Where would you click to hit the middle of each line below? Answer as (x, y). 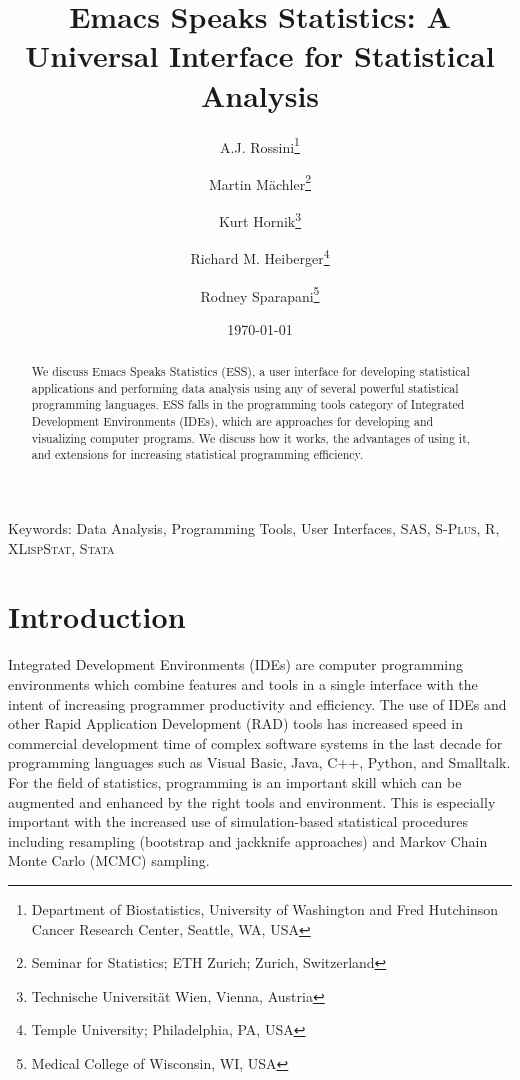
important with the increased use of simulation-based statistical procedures (238, 821)
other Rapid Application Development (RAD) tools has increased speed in (235, 723)
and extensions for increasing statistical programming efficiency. (197, 454)
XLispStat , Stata (61, 547)
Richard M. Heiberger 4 (260, 256)
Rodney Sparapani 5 (260, 294)
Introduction (97, 616)
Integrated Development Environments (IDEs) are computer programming (235, 664)
